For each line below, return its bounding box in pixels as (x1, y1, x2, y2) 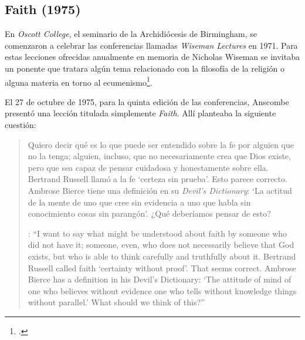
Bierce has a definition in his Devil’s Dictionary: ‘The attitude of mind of (28, 273, 292, 285)
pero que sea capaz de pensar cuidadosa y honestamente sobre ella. (28, 161, 269, 173)
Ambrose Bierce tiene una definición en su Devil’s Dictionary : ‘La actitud (28, 184, 292, 196)
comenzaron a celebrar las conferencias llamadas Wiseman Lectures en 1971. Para (5, 39, 298, 51)
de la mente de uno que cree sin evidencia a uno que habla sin (28, 196, 251, 208)
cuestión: (5, 119, 36, 131)
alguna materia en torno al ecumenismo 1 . (5, 74, 152, 88)
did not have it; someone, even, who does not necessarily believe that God (28, 238, 294, 251)
